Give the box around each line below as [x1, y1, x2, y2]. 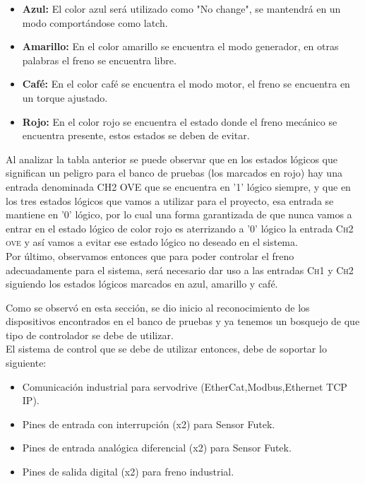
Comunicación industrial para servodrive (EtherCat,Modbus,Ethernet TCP [22, 379, 347, 394]
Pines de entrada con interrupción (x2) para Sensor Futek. [22, 416, 275, 431]
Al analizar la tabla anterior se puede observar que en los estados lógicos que [6, 151, 338, 166]
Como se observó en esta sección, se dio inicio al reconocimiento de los [6, 300, 310, 314]
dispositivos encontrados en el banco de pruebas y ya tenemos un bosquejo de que [6, 314, 360, 329]
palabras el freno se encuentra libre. [22, 52, 176, 67]
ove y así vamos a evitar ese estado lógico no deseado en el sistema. [6, 235, 298, 249]
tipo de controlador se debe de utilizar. [6, 327, 174, 342]
